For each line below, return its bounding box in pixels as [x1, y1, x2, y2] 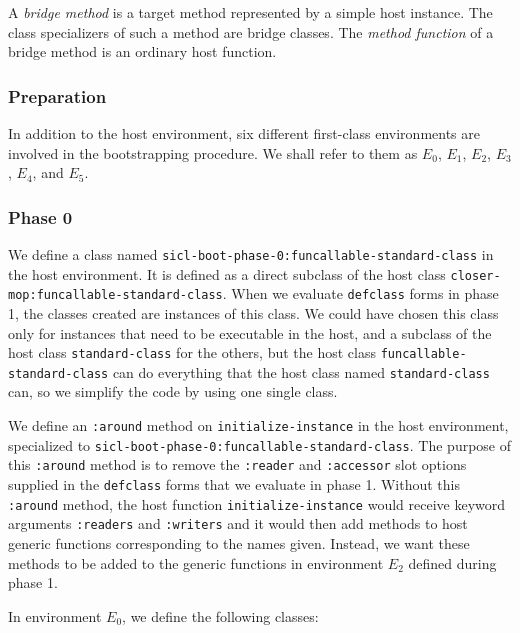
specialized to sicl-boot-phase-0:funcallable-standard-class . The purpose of [8, 434, 512, 455]
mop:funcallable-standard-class [8, 288, 223, 303]
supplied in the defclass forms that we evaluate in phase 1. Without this [8, 474, 460, 495]
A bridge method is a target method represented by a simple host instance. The [8, 2, 493, 22]
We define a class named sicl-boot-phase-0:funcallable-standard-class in [8, 244, 494, 264]
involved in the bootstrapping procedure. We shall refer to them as [8, 142, 418, 163]
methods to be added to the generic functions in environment [8, 552, 384, 573]
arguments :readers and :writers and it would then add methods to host [8, 513, 468, 534]
